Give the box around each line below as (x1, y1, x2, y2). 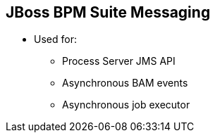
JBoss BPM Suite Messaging (6, 4, 211, 21)
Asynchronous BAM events (62, 77, 188, 89)
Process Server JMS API (62, 55, 176, 68)
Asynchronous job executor (62, 99, 190, 111)
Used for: (34, 33, 77, 46)
